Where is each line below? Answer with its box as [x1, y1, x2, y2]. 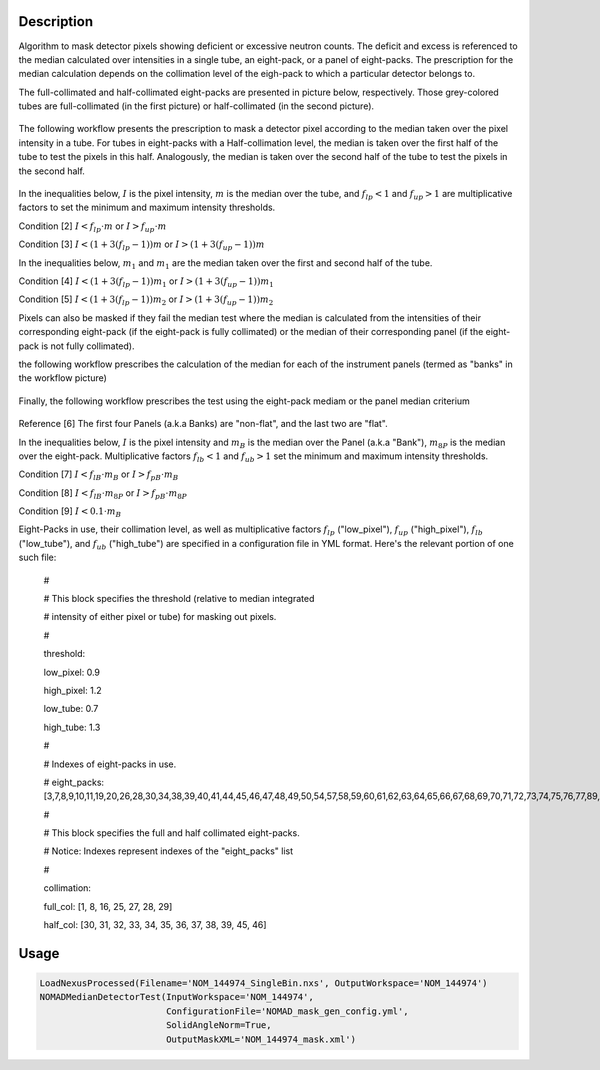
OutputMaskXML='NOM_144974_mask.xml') [165, 1033, 357, 1045]
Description [18, 13, 94, 30]
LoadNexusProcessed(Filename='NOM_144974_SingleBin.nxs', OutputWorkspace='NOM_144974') [39, 978, 489, 989]
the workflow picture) [18, 372, 107, 384]
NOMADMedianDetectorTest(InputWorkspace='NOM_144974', [39, 991, 314, 1003]
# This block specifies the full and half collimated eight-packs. [43, 827, 300, 839]
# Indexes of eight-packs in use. [43, 758, 177, 770]
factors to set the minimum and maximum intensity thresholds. [18, 201, 276, 214]
